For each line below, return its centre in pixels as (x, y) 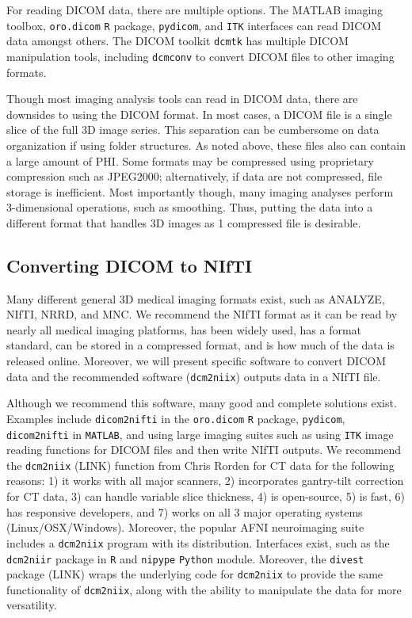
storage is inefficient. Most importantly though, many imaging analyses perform (200, 191)
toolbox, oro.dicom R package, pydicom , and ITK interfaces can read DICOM (194, 25)
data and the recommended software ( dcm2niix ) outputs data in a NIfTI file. (194, 376)
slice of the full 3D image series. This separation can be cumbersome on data (193, 130)
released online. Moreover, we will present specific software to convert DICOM (196, 361)
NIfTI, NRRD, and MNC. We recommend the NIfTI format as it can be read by (202, 314)
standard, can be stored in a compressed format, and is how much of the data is (200, 345)
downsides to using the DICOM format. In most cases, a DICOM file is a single (199, 114)
